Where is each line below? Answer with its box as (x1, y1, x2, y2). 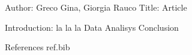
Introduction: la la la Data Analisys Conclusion (5, 21, 179, 33)
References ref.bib (5, 41, 70, 53)
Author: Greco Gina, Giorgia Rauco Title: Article (5, 1, 187, 13)
